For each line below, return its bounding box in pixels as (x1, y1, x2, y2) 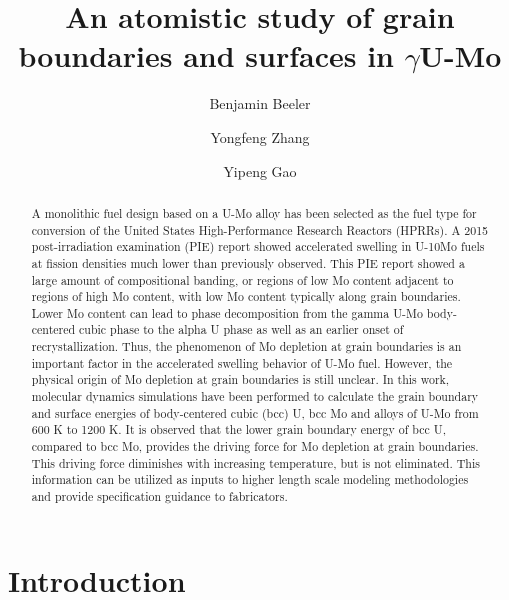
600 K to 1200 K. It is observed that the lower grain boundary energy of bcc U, (31, 421, 446, 438)
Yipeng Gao (223, 160, 297, 181)
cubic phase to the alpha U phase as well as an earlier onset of (79, 321, 404, 338)
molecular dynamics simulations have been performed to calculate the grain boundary (31, 388, 479, 405)
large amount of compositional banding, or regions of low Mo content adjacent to (31, 271, 454, 288)
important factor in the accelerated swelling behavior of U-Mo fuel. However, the (31, 354, 453, 371)
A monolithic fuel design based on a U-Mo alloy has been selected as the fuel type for (31, 204, 477, 221)
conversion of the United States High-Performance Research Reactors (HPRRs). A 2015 (31, 221, 489, 238)
